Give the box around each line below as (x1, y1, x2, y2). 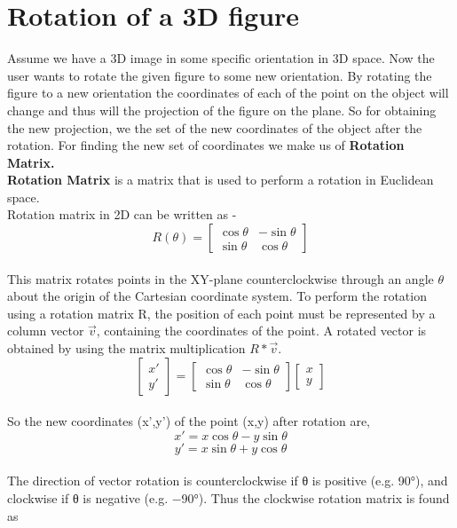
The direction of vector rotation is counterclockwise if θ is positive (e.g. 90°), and (7, 471, 448, 490)
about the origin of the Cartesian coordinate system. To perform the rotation (7, 287, 427, 305)
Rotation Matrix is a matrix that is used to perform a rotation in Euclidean (7, 170, 434, 189)
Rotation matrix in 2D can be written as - (7, 205, 237, 224)
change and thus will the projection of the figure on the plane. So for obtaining (7, 100, 437, 119)
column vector (7, 321, 84, 340)
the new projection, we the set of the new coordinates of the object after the (7, 118, 422, 137)
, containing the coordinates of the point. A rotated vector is (96, 321, 427, 340)
